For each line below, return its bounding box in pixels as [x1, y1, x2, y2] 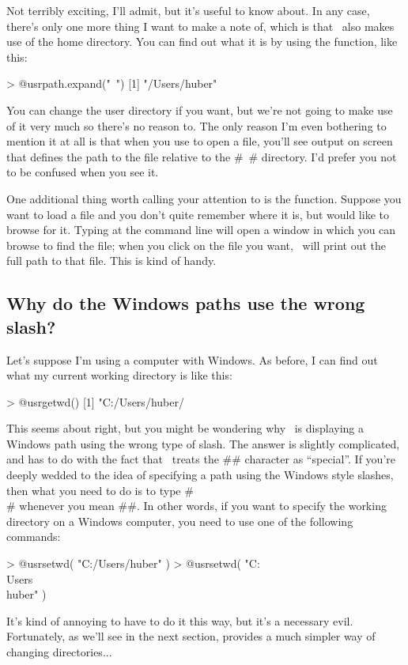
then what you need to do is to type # [6, 482, 194, 498]
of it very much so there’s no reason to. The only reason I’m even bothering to [6, 117, 387, 134]
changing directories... [6, 644, 112, 659]
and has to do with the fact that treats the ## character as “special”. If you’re [6, 451, 395, 467]
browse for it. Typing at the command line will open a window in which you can [6, 221, 396, 238]
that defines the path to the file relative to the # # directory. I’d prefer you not [6, 148, 397, 164]
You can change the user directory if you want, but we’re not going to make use [6, 101, 393, 118]
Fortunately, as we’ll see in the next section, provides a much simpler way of [6, 628, 376, 644]
